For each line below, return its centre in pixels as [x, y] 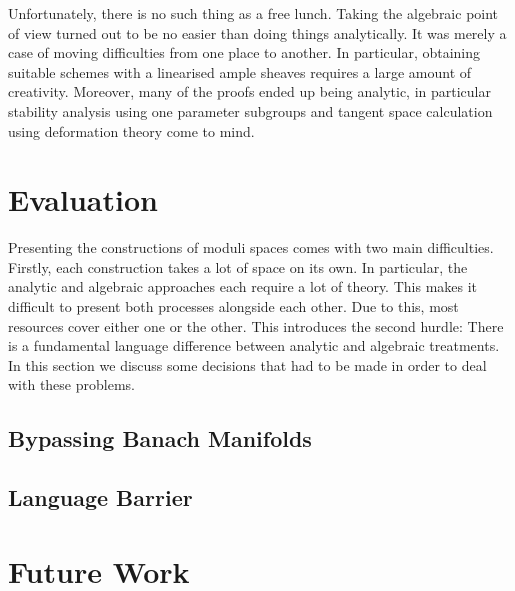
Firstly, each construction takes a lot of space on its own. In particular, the [238, 266]
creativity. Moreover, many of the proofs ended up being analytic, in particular [249, 91]
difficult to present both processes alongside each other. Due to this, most [233, 306]
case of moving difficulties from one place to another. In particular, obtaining [244, 52]
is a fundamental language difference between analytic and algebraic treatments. [254, 345]
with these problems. [71, 384]
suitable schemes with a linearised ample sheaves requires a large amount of [240, 71]
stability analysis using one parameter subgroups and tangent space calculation [250, 110]
